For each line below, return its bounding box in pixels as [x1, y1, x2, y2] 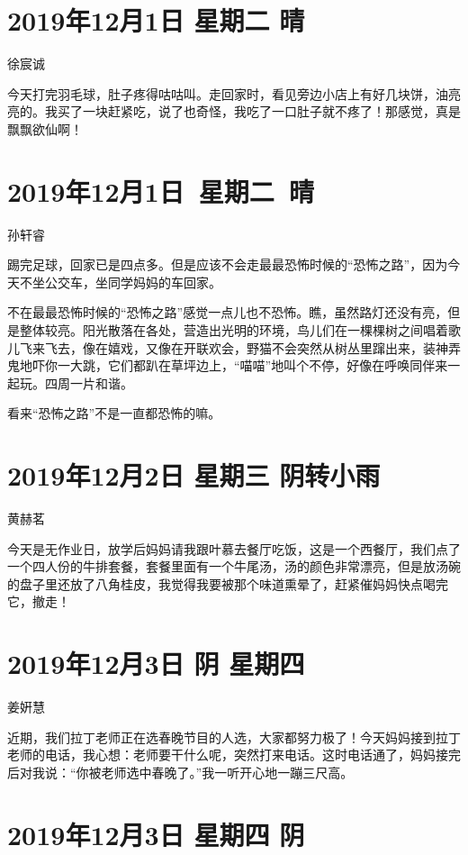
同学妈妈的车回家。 [107, 272, 221, 291]
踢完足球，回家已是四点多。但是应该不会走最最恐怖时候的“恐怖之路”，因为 [7, 255, 448, 274]
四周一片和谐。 [44, 373, 133, 392]
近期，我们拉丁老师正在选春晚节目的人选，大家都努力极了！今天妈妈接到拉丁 [7, 727, 461, 746]
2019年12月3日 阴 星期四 [7, 645, 305, 682]
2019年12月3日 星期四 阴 [7, 815, 305, 852]
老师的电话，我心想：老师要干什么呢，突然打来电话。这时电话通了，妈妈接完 [7, 745, 461, 764]
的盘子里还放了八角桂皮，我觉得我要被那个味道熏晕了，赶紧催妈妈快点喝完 [7, 574, 448, 593]
